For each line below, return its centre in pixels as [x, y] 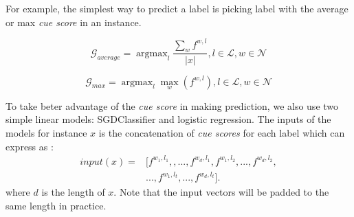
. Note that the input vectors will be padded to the [221, 192]
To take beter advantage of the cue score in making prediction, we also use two [172, 105]
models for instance [46, 132]
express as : [30, 146]
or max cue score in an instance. [74, 22]
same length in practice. [56, 205]
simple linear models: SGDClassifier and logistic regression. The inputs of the [168, 119]
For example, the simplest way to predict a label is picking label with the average [177, 8]
